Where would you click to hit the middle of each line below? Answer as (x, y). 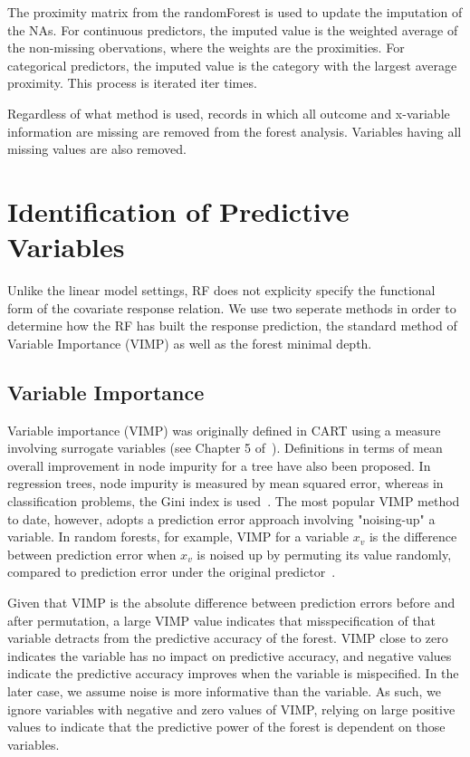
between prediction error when (92, 554)
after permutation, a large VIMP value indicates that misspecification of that (222, 620)
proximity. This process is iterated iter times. (132, 83)
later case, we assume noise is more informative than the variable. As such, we (224, 690)
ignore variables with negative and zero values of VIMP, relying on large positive (231, 709)
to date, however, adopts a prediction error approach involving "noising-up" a (221, 518)
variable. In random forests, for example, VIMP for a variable (178, 537)
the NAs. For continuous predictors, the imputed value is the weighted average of (233, 29)
